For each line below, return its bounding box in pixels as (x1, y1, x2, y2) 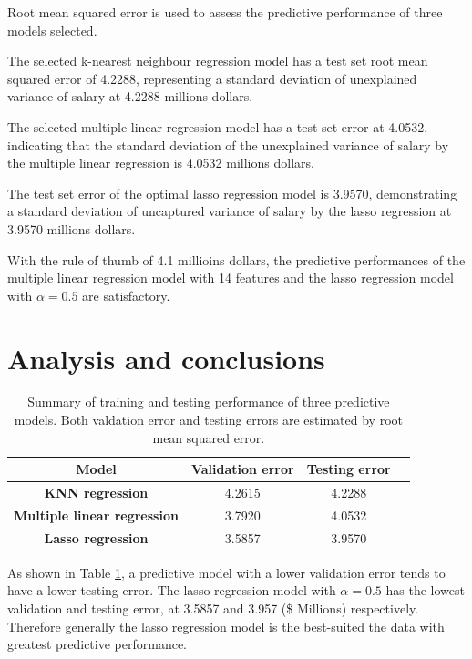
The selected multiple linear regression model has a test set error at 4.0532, (7, 117, 428, 136)
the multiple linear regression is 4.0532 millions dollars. (7, 153, 314, 172)
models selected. (7, 20, 97, 39)
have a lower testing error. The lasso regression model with (7, 581, 336, 600)
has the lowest (385, 581, 466, 600)
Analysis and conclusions (7, 339, 325, 376)
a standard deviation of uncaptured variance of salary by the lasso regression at (7, 201, 452, 221)
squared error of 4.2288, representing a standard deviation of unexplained (7, 68, 417, 88)
